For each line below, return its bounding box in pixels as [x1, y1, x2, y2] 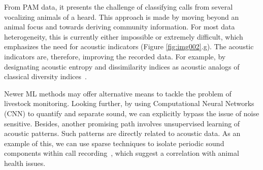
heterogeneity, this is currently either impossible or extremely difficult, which [4, 31, 243, 42]
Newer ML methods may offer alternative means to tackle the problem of [4, 88, 232, 98]
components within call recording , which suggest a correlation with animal [4, 148, 239, 158]
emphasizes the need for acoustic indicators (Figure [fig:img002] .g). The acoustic [4, 41, 254, 52]
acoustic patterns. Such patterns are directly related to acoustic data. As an [4, 128, 241, 139]
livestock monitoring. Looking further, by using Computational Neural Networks [4, 98, 254, 109]
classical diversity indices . [4, 71, 87, 82]
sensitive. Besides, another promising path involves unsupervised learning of [4, 118, 240, 128]
